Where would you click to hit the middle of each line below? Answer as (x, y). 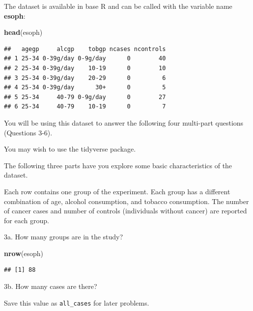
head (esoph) (23, 32)
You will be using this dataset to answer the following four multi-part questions (124, 122)
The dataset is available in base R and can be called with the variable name (118, 6)
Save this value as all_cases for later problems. (77, 302)
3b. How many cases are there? (51, 286)
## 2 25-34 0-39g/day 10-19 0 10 (85, 68)
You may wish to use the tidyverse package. (70, 149)
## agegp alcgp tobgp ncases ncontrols (85, 49)
